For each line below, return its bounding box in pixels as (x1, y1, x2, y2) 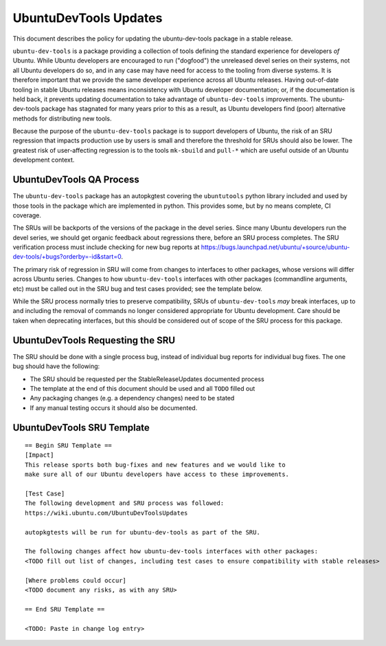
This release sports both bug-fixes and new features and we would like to (25, 461, 286, 469)
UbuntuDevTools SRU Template (12, 422, 150, 433)
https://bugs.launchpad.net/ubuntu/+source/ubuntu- (201, 243, 350, 251)
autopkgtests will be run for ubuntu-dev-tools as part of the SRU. (25, 528, 260, 536)
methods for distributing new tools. (12, 114, 112, 122)
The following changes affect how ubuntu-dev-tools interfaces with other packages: (25, 548, 319, 555)
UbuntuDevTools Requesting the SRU (12, 334, 175, 346)
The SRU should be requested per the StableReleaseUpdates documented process (30, 375, 264, 383)
